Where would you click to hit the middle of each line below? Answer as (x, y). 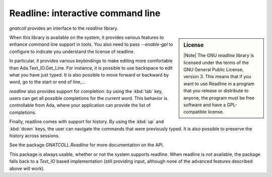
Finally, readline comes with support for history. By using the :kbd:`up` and (86, 122)
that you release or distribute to (216, 91)
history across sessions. (35, 136)
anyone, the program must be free (219, 98)
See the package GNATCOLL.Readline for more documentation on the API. (87, 145)
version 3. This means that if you (217, 77)
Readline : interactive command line (85, 13)
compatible (195, 112)
